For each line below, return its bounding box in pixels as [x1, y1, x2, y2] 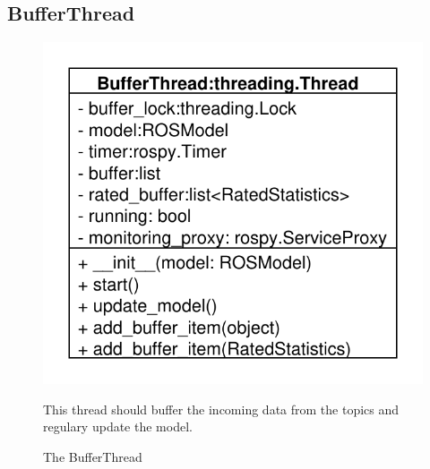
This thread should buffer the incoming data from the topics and [43, 399, 400, 418]
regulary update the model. [43, 417, 193, 436]
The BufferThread [43, 447, 142, 465]
